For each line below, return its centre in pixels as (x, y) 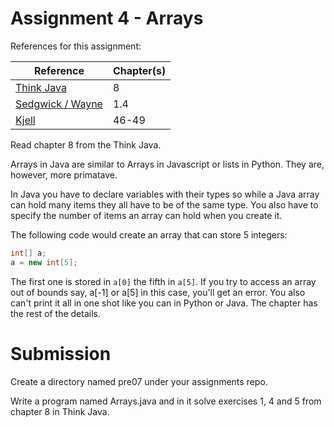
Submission (61, 353)
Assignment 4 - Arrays (107, 18)
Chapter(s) (139, 70)
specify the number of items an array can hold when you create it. (146, 215)
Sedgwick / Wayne (59, 104)
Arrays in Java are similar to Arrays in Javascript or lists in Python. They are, (167, 164)
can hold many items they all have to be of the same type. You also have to (164, 204)
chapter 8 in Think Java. (60, 411)
